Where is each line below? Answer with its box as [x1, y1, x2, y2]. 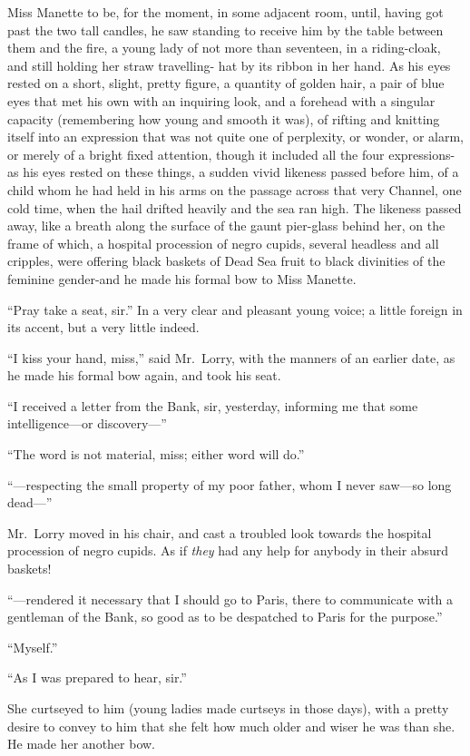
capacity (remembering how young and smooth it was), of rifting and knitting [7, 109, 440, 128]
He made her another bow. [7, 734, 156, 753]
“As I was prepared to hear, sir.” [7, 668, 187, 687]
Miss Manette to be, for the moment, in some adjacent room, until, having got [7, 3, 444, 21]
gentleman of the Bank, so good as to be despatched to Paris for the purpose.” [7, 607, 443, 626]
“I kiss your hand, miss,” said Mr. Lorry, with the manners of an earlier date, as [7, 348, 455, 367]
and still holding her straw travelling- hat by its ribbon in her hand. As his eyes [7, 55, 451, 74]
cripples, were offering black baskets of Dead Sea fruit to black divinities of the [7, 251, 446, 270]
